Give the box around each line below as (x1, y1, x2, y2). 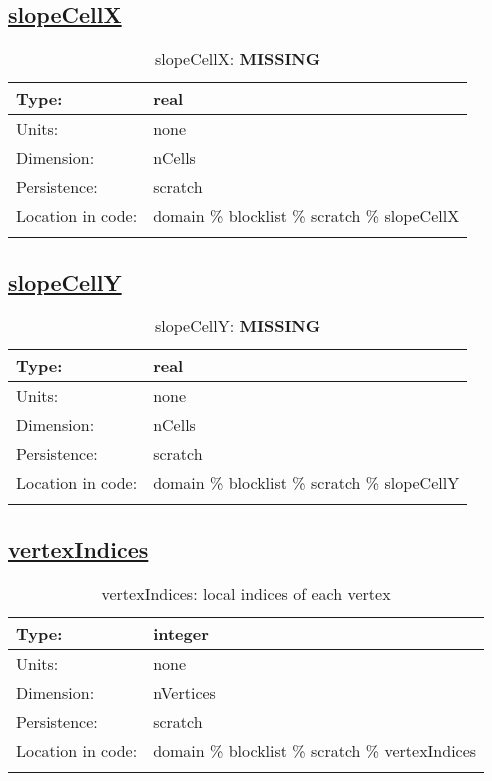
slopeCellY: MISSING (154, 314, 321, 338)
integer (153, 621, 209, 645)
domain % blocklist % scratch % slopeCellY (153, 471, 460, 495)
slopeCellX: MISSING (154, 47, 321, 71)
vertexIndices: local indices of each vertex (101, 581, 391, 605)
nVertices (153, 680, 216, 704)
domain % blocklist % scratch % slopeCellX (153, 204, 460, 228)
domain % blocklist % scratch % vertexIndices (153, 738, 477, 762)
